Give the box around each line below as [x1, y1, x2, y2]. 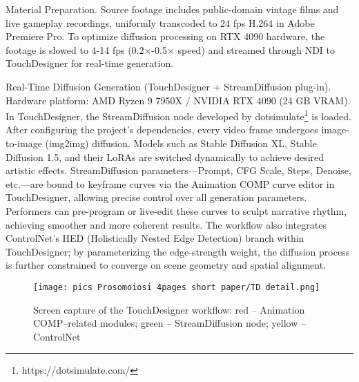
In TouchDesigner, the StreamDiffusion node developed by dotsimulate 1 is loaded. [6, 107, 351, 123]
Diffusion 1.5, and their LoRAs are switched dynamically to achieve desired [6, 149, 324, 164]
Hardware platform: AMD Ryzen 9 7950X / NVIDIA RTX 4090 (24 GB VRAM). [6, 93, 351, 107]
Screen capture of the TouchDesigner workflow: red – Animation [33, 302, 305, 316]
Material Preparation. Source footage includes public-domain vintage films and [6, 2, 339, 16]
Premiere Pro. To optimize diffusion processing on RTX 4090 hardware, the [6, 29, 325, 44]
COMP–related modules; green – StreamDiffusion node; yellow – [33, 316, 306, 330]
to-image [6, 136, 42, 150]
